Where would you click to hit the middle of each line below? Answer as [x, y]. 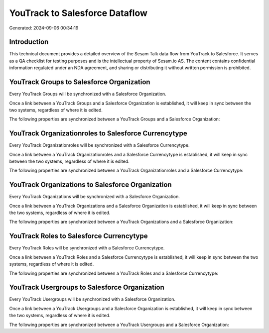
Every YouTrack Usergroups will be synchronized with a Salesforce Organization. [92, 299]
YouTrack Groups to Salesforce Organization [80, 82]
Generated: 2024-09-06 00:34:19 [44, 28]
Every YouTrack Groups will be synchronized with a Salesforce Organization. [88, 94]
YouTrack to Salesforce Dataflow [78, 13]
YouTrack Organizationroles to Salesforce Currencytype [98, 134]
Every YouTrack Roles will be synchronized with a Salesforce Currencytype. [87, 248]
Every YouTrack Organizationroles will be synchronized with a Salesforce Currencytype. [99, 145]
